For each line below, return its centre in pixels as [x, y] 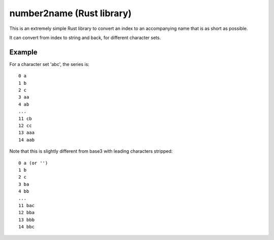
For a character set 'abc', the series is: [49, 64]
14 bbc [27, 227]
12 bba [27, 213]
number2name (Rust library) [71, 13]
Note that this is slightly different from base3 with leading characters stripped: [91, 151]
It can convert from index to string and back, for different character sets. [85, 38]
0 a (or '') [33, 163]
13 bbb [27, 220]
